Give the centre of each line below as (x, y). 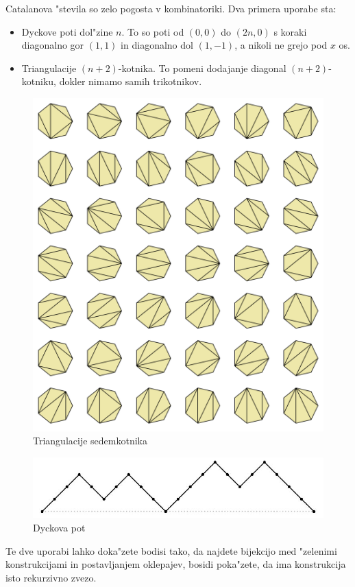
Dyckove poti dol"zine (67, 31)
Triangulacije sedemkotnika (90, 441)
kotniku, (39, 81)
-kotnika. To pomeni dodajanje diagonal (202, 68)
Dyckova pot (59, 528)
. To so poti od (153, 31)
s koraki (290, 31)
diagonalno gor (53, 45)
